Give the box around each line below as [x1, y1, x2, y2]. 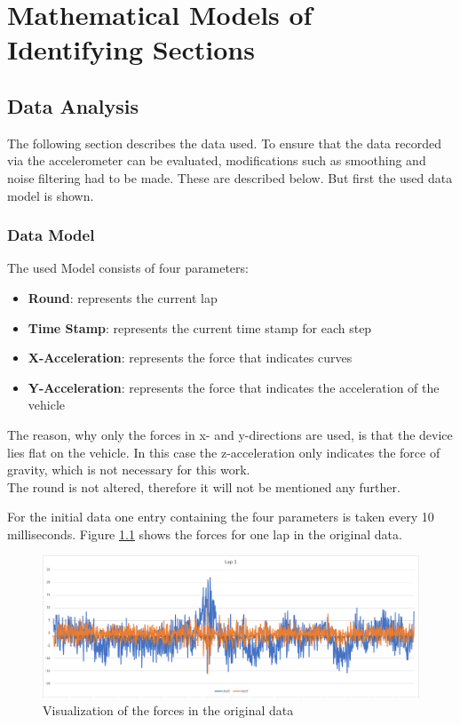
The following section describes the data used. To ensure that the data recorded [7, 133, 441, 152]
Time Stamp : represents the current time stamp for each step [28, 318, 372, 337]
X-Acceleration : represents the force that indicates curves [28, 348, 353, 367]
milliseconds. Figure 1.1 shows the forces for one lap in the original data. [7, 524, 402, 543]
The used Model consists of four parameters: [7, 259, 249, 277]
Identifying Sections [7, 31, 255, 68]
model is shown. [7, 186, 94, 204]
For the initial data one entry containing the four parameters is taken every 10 [7, 507, 434, 526]
